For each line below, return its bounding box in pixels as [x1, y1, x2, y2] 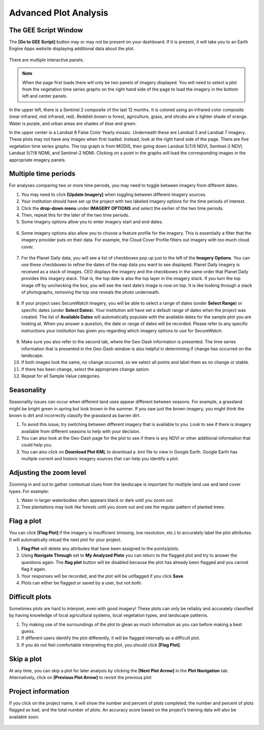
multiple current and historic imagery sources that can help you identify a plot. [21, 456, 179, 462]
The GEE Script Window [9, 26, 83, 34]
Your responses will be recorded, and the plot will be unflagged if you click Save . [21, 573, 185, 579]
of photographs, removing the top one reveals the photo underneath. [21, 289, 160, 295]
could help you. [21, 442, 53, 448]
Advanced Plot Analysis [9, 7, 109, 18]
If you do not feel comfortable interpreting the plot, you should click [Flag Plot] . [21, 642, 181, 648]
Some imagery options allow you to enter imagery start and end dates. [21, 219, 163, 225]
